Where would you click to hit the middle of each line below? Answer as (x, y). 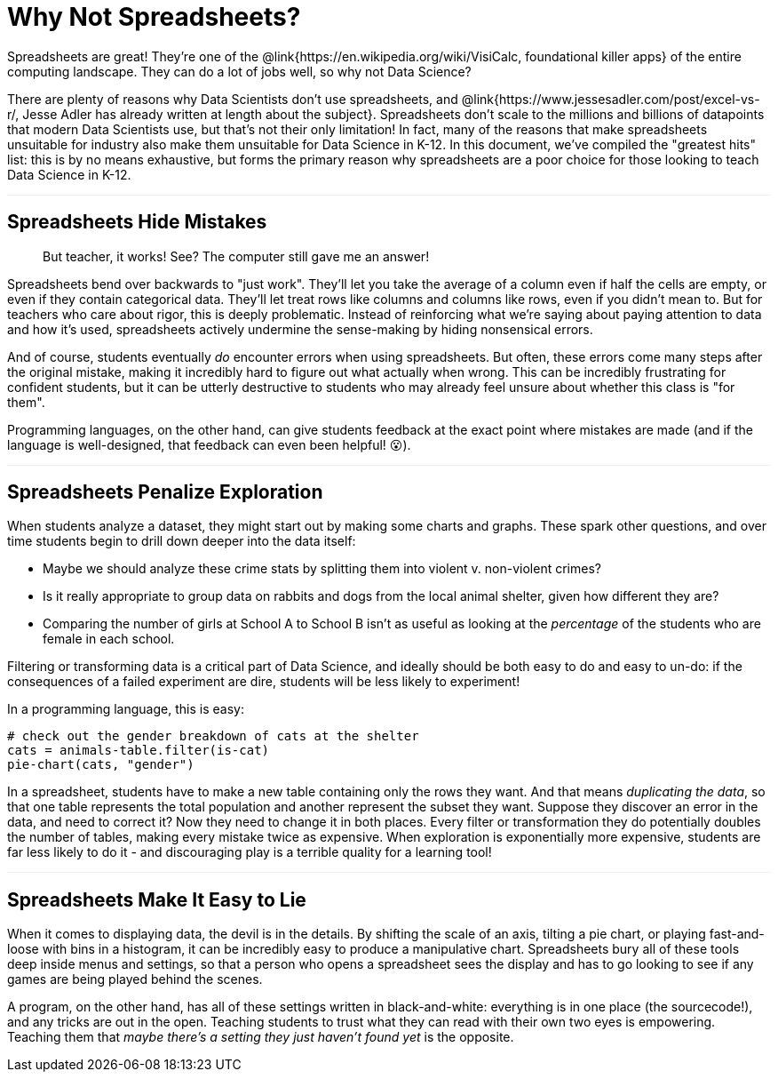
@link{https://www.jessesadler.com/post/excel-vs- (611, 99)
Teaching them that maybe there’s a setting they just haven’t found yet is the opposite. (261, 1037)
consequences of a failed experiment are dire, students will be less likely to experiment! (264, 682)
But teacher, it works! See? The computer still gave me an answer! (236, 256)
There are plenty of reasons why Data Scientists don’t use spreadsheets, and (233, 99)
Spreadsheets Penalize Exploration (165, 492)
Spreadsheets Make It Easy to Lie (157, 899)
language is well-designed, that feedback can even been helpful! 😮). (209, 444)
